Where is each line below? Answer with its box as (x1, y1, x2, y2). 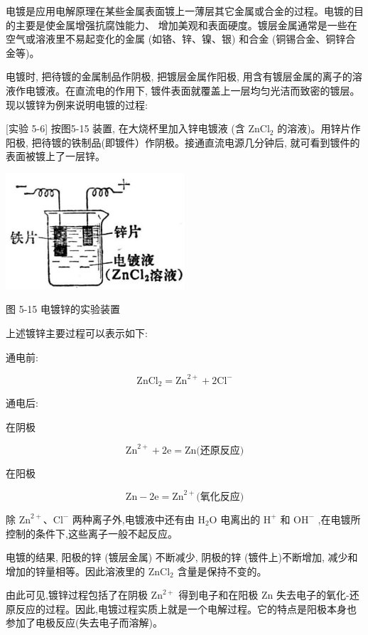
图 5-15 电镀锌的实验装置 (6, 302, 120, 316)
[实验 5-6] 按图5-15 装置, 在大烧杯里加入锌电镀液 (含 (6, 121, 245, 136)
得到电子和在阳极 (178, 587, 259, 602)
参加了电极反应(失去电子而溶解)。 (6, 615, 163, 630)
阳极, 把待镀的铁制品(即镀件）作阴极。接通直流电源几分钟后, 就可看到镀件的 (6, 134, 360, 149)
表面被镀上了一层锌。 (6, 149, 105, 164)
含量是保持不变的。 (177, 563, 267, 578)
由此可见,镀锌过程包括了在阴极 (6, 587, 148, 602)
